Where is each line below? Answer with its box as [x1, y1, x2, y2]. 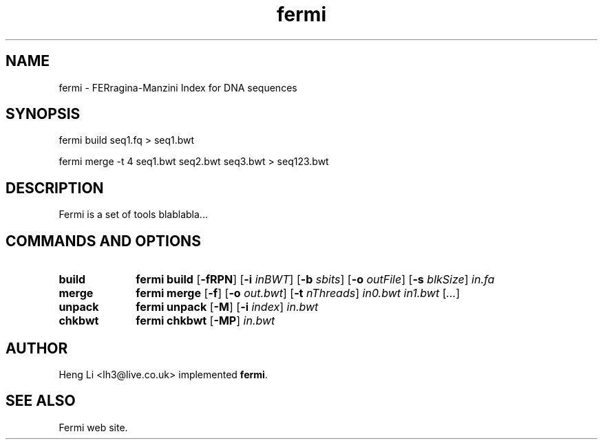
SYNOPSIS [6, 105, 81, 123]
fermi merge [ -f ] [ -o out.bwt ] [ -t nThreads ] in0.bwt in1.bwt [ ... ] [136, 286, 461, 301]
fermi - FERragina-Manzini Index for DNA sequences [59, 81, 297, 94]
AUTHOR [6, 339, 68, 357]
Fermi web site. [59, 421, 128, 433]
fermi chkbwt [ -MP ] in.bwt [136, 314, 275, 328]
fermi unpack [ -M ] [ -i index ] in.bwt [136, 300, 319, 314]
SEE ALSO [6, 392, 76, 410]
